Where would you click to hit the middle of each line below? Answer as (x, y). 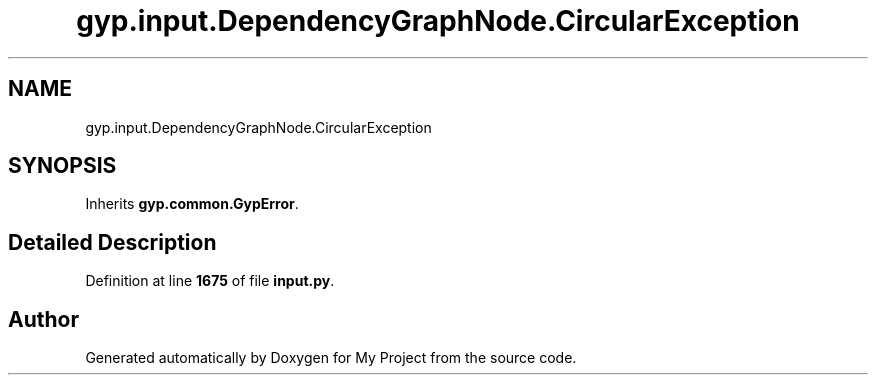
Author (43, 319)
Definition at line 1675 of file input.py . (210, 281)
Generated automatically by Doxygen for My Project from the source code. (331, 358)
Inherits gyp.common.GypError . (192, 204)
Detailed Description (112, 242)
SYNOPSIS (62, 166)
